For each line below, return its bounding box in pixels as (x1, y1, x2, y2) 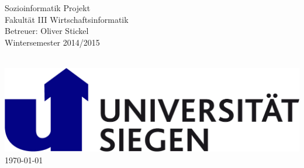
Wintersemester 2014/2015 (5, 36, 100, 48)
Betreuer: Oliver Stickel (5, 25, 89, 37)
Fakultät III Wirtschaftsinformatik (5, 13, 129, 25)
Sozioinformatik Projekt (5, 2, 91, 13)
